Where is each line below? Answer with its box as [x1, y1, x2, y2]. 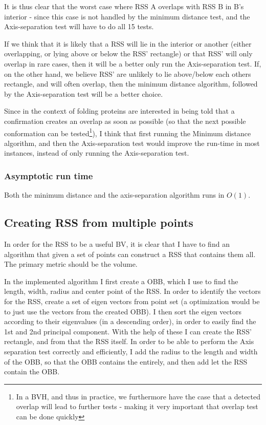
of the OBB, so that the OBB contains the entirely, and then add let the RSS [4, 356, 248, 367]
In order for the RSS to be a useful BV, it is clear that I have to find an [4, 238, 230, 249]
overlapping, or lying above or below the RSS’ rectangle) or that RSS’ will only [4, 48, 253, 59]
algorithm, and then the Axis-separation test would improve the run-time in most [4, 137, 260, 148]
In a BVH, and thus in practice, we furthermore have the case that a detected [16, 391, 261, 401]
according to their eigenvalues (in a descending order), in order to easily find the [4, 316, 256, 327]
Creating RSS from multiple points [4, 215, 193, 230]
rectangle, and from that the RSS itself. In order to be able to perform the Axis [4, 336, 254, 347]
